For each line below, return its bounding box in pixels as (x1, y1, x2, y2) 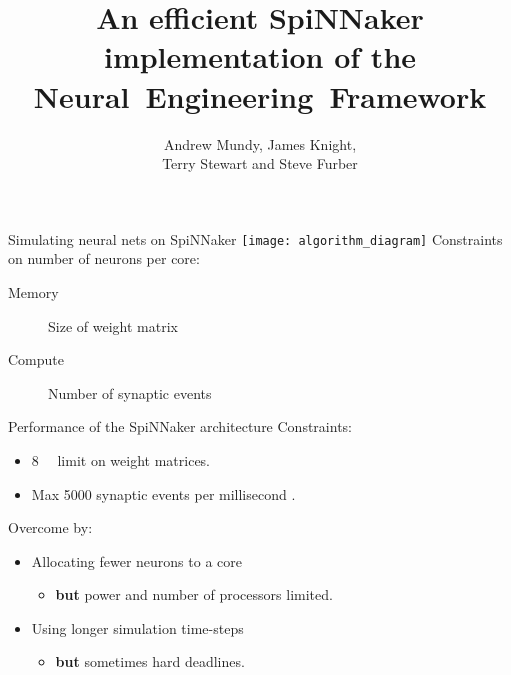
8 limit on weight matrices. (31, 449, 211, 470)
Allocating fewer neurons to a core (31, 550, 242, 571)
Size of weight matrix (48, 315, 178, 336)
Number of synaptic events (48, 382, 212, 403)
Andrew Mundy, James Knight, (163, 133, 357, 154)
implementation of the (103, 36, 417, 77)
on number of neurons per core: (8, 248, 200, 269)
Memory (8, 281, 59, 302)
